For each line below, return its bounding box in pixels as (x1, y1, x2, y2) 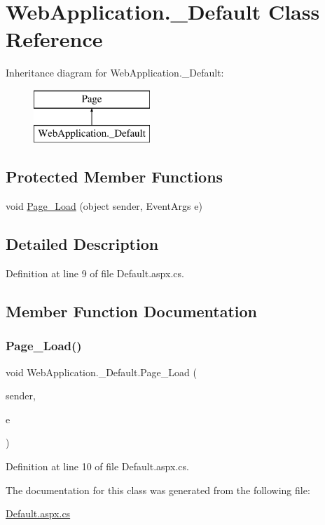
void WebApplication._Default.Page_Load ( (6, 364, 197, 379)
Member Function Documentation (6, 300, 258, 322)
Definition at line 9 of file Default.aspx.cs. (6, 266, 184, 281)
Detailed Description (6, 233, 159, 255)
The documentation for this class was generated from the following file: (6, 482, 310, 497)
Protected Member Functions (6, 166, 223, 187)
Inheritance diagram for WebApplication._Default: (6, 65, 224, 80)
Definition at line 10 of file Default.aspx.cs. (6, 459, 189, 474)
